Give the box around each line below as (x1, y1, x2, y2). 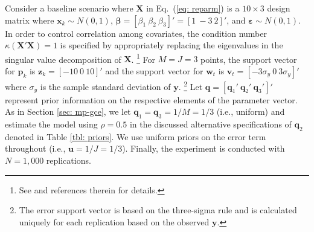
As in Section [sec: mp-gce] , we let (5, 105, 131, 118)
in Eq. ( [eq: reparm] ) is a (146, 2, 240, 14)
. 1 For (131, 51, 156, 65)
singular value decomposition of (5, 53, 121, 65)
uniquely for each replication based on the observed (19, 215, 210, 228)
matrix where (5, 13, 54, 26)
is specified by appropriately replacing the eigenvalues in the (60, 39, 283, 51)
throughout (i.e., (5, 142, 66, 155)
